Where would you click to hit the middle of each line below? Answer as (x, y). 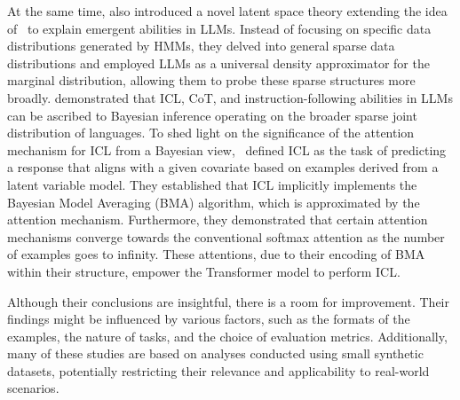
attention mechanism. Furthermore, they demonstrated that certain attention (218, 220)
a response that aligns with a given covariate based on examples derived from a (223, 167)
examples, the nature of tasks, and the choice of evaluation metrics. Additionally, (227, 336)
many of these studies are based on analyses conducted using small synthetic (215, 353)
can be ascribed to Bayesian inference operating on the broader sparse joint (212, 115)
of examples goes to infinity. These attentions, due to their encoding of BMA (216, 254)
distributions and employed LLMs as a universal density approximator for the (218, 63)
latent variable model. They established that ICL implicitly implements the (212, 184)
